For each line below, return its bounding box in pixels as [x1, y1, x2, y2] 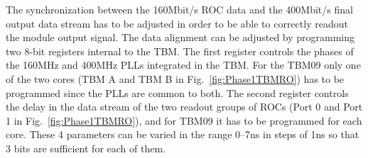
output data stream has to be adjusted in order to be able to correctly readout [6, 16, 348, 30]
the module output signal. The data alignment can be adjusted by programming [6, 30, 355, 45]
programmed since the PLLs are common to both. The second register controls [6, 85, 349, 100]
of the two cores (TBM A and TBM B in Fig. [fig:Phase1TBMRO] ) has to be [6, 71, 345, 86]
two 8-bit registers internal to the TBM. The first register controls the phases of [6, 43, 354, 58]
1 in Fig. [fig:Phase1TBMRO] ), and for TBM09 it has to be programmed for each [6, 113, 362, 128]
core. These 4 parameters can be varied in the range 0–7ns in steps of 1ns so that [6, 127, 359, 142]
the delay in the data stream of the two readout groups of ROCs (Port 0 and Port [6, 99, 363, 114]
